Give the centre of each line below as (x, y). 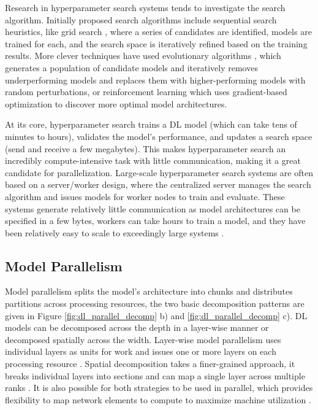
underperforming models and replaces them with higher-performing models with (155, 79)
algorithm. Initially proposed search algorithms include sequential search (141, 19)
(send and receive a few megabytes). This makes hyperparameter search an (146, 148)
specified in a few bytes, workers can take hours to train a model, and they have (155, 221)
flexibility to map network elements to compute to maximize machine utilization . (158, 399)
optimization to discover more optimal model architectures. (116, 103)
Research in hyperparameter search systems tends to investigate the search (145, 7)
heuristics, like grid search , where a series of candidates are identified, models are (158, 32)
